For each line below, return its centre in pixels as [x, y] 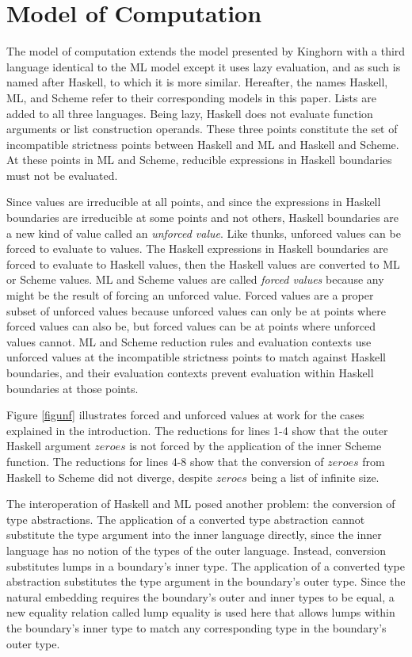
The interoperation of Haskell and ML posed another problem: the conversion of [201, 504]
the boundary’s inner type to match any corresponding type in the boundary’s [196, 627]
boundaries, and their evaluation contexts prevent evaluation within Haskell [190, 372]
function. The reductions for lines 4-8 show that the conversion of [165, 461]
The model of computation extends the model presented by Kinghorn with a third [206, 51]
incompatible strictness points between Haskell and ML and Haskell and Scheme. [203, 144]
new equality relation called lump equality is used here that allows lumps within [201, 612]
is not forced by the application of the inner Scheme [256, 446]
